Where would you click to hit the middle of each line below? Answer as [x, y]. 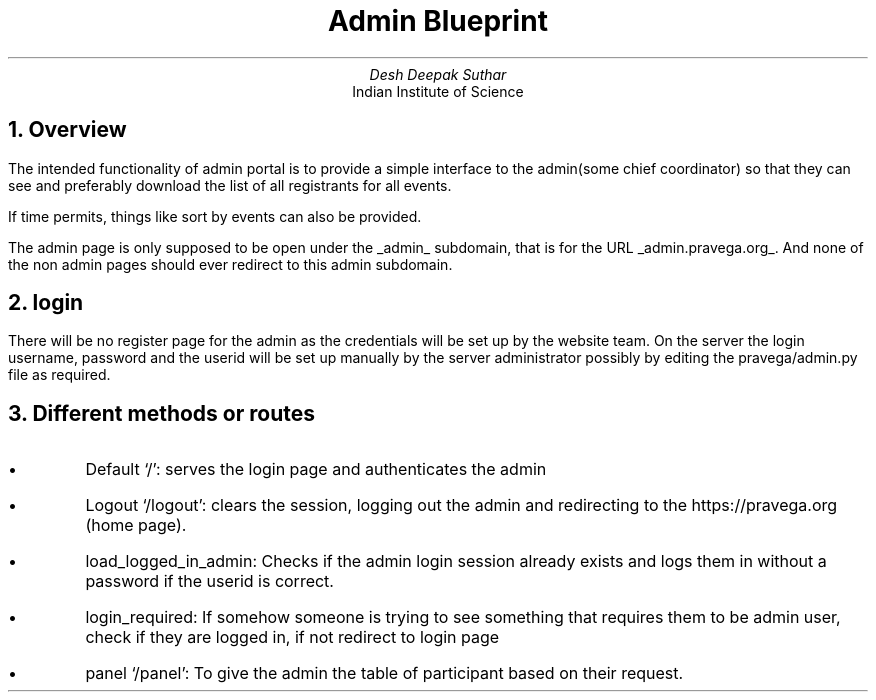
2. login [46, 303]
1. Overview [67, 130]
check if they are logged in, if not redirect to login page [292, 637]
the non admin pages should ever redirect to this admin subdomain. [230, 264]
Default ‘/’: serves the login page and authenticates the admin [316, 469]
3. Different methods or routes [161, 413]
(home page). [136, 525]
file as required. [59, 375]
